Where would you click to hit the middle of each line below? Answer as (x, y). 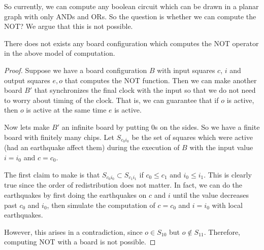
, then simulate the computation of (101, 205)
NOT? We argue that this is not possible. (69, 26)
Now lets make (27, 127)
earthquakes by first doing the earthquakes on (75, 195)
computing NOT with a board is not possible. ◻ (80, 242)
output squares (27, 80)
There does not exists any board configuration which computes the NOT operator (131, 43)
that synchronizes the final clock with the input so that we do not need (145, 90)
